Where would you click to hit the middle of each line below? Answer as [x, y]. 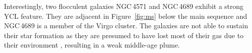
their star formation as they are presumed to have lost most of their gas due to [124, 35]
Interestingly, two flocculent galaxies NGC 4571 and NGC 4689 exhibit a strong [124, 6]
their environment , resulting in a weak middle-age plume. [92, 45]
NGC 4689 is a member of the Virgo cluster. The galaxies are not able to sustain [126, 26]
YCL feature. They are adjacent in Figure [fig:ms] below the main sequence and [126, 16]
